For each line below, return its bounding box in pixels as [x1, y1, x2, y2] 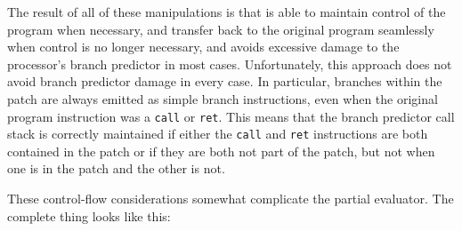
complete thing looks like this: [7, 206, 171, 225]
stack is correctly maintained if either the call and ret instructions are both [7, 124, 428, 143]
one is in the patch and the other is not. [7, 159, 225, 178]
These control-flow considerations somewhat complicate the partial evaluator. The [7, 189, 454, 208]
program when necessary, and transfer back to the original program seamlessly [7, 20, 434, 38]
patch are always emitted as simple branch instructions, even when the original [7, 89, 438, 108]
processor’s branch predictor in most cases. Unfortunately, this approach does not [7, 54, 452, 73]
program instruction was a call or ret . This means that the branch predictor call [7, 107, 455, 125]
